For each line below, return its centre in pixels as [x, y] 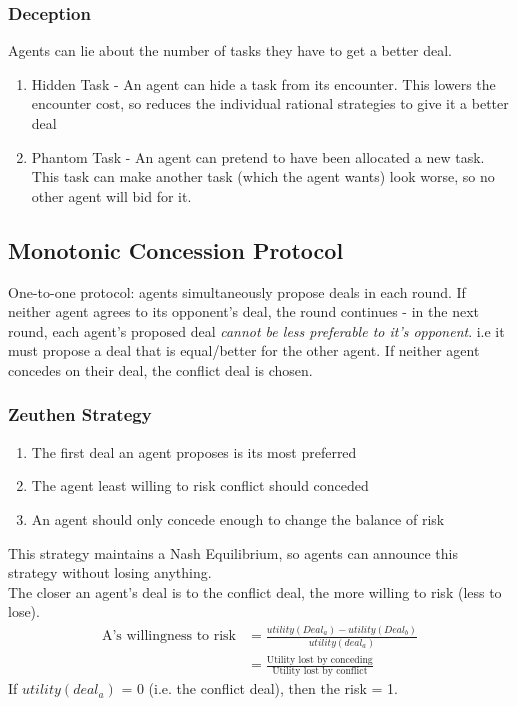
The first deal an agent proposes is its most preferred [194, 451]
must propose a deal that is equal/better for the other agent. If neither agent [244, 350]
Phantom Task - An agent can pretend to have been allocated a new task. [258, 156]
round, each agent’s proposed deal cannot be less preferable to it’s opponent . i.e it [256, 330]
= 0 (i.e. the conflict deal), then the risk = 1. [260, 688]
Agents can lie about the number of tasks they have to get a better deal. [230, 50]
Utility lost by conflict [320, 671]
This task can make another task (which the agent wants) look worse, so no [263, 176]
